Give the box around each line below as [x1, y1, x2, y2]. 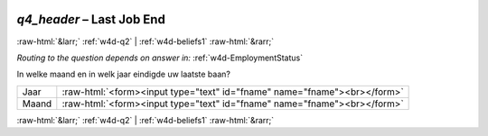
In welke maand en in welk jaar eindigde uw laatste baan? [16, 68, 230, 80]
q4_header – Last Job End [16, 12, 166, 27]
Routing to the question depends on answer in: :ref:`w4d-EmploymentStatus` [16, 52, 303, 63]
